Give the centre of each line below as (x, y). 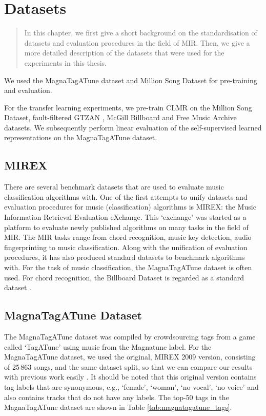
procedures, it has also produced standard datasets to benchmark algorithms (125, 257)
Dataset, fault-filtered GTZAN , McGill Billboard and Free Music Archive (120, 117)
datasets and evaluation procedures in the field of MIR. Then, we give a (137, 42)
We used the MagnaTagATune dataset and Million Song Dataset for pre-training (131, 80)
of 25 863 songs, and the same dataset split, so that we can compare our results (128, 366)
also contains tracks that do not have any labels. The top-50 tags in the (117, 397)
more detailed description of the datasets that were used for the (124, 53)
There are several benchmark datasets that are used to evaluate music (114, 187)
